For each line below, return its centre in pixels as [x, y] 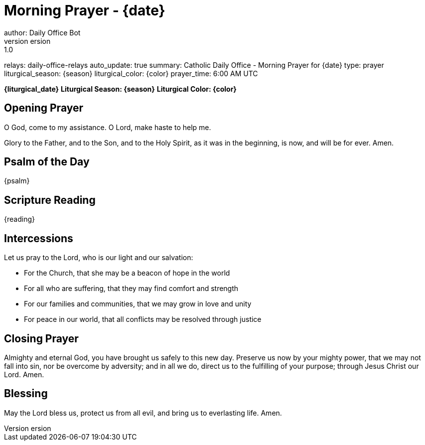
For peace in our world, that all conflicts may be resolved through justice [143, 319]
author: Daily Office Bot [42, 32]
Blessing [26, 394]
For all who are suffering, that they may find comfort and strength [131, 289]
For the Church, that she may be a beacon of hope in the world [127, 273]
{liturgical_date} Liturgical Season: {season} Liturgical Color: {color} [120, 89]
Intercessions [39, 238]
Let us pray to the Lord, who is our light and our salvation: [99, 258]
